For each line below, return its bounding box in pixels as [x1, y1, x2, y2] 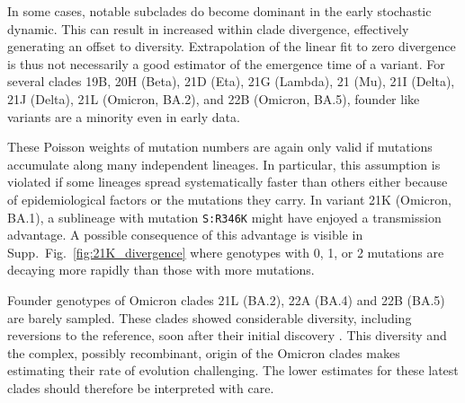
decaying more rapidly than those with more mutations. [7, 260, 315, 279]
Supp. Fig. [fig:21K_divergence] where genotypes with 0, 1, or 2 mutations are [7, 242, 444, 261]
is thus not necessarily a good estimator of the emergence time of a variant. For [7, 54, 445, 73]
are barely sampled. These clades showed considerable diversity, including [7, 308, 412, 327]
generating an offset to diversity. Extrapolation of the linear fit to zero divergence [7, 37, 456, 56]
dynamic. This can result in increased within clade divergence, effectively [7, 19, 409, 38]
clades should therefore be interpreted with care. [7, 378, 274, 397]
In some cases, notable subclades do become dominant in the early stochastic [7, 2, 432, 20]
